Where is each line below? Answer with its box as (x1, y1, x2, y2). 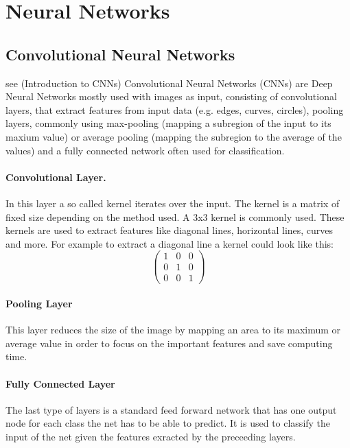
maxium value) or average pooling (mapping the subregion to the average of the (5, 129, 342, 143)
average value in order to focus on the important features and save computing (5, 335, 333, 350)
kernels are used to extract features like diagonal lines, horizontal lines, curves (5, 223, 334, 237)
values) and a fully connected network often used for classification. (5, 143, 285, 157)
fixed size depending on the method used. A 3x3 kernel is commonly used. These (5, 209, 345, 224)
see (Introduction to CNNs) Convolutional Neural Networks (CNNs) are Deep (5, 75, 333, 90)
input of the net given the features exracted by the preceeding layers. (5, 429, 296, 444)
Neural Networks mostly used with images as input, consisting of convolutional (5, 89, 337, 104)
